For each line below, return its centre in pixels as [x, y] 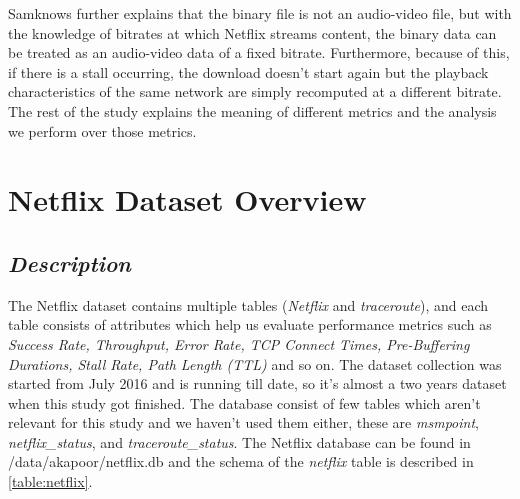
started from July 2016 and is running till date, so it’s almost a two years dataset [257, 383]
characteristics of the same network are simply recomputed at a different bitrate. [255, 91]
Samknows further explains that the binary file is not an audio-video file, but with [260, 13]
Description [70, 262]
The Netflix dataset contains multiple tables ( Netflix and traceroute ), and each [248, 304]
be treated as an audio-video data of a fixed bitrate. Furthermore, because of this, [259, 52]
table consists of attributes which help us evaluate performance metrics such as [250, 324]
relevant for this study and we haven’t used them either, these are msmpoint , [243, 422]
